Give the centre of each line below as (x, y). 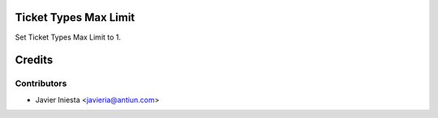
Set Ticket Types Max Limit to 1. (68, 37)
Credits (34, 60)
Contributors (41, 83)
